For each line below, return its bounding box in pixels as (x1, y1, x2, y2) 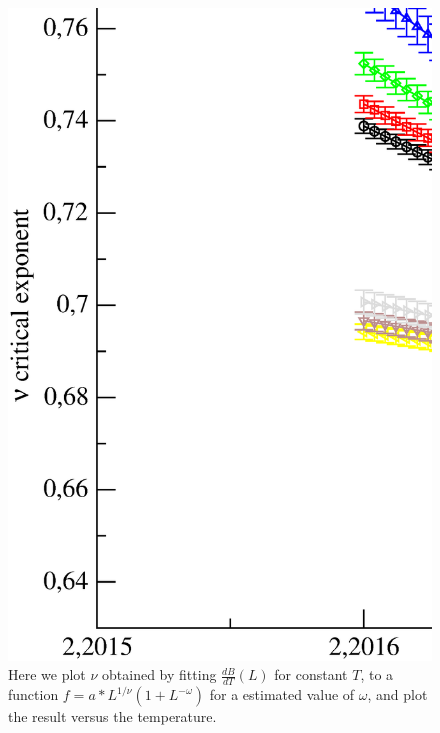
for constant (274, 664, 348, 685)
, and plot (367, 684, 428, 705)
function (8, 684, 59, 705)
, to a (360, 664, 394, 685)
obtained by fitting (102, 664, 217, 685)
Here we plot (8, 664, 86, 685)
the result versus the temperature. (8, 706, 217, 727)
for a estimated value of (209, 684, 355, 705)
